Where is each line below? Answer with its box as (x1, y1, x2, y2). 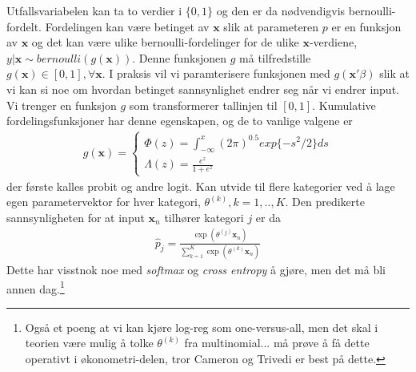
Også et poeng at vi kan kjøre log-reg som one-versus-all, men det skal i (25, 318, 378, 335)
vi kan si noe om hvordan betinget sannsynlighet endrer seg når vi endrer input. (6, 80, 399, 97)
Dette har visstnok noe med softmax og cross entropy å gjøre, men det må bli (6, 261, 386, 277)
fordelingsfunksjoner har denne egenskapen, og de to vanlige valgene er (6, 112, 353, 129)
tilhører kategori (164, 208, 244, 225)
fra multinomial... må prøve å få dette (184, 334, 370, 351)
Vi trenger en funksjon (6, 96, 117, 113)
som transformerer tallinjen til (129, 96, 278, 113)
